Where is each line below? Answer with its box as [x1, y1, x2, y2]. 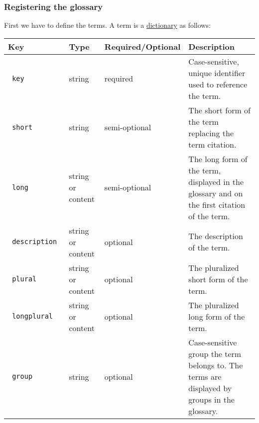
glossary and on [188, 187, 243, 199]
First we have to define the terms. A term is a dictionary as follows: [4, 20, 211, 30]
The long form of [188, 153, 248, 165]
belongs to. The [188, 359, 243, 371]
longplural [12, 312, 53, 321]
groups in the [188, 393, 235, 405]
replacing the [188, 127, 234, 139]
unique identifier [188, 67, 246, 79]
